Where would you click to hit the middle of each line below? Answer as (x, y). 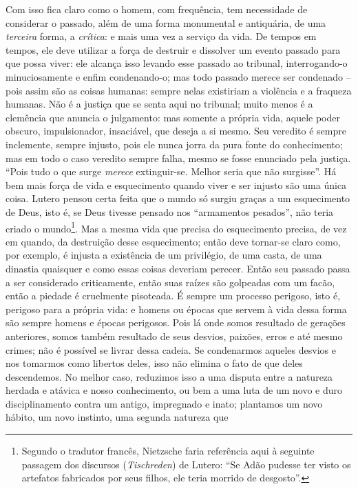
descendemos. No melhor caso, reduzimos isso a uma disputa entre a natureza (169, 376)
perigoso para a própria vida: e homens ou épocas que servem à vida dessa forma (176, 309)
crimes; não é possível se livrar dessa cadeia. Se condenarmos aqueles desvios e (171, 349)
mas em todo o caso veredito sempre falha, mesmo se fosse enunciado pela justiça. (178, 158)
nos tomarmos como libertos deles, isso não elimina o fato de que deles (154, 363)
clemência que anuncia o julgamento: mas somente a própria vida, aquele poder (173, 117)
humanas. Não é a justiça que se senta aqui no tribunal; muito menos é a (159, 104)
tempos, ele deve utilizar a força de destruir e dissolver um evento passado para (173, 49)
